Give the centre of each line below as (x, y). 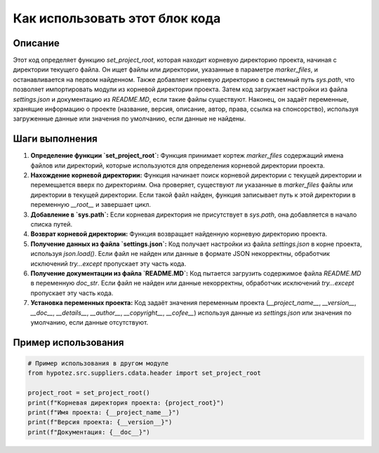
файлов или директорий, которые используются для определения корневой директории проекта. (178, 165)
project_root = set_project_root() (89, 393)
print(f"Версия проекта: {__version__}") (100, 422)
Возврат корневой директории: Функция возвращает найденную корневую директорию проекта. (179, 234)
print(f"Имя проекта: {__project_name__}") (104, 412)
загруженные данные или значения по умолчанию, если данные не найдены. (129, 119)
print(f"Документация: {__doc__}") (89, 432)
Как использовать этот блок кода (117, 18)
